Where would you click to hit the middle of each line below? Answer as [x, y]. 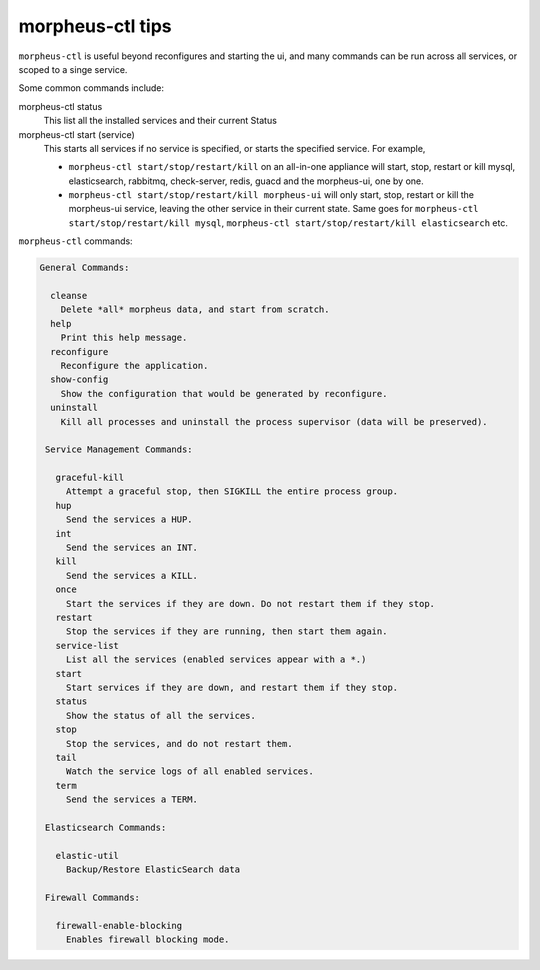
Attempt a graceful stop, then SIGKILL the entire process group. [232, 491]
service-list [87, 645]
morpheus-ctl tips [95, 26]
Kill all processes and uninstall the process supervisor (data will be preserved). [274, 421]
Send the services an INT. [132, 548]
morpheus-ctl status [60, 106]
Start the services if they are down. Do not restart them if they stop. [250, 603]
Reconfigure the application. [134, 365]
